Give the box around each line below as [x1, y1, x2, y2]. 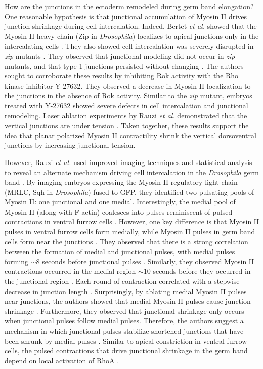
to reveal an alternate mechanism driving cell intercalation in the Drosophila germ [5, 167, 259, 177]
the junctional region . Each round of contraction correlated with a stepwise [5, 276, 240, 286]
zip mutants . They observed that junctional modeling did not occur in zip [5, 50, 235, 61]
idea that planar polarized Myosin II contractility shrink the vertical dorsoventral [5, 130, 256, 140]
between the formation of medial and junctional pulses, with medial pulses [5, 246, 235, 257]
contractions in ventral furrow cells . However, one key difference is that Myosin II [5, 216, 259, 227]
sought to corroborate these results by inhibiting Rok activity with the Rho [5, 70, 239, 81]
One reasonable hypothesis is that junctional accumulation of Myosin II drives [5, 11, 247, 21]
